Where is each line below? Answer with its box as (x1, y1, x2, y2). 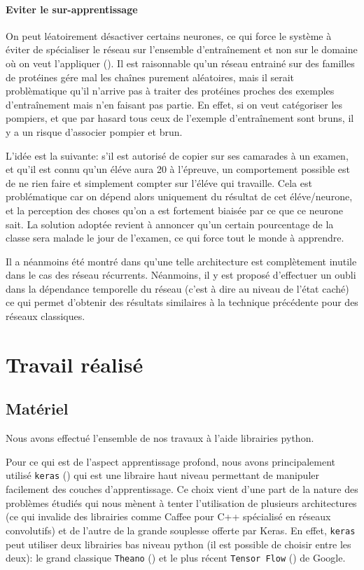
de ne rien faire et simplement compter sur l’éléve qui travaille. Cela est (6, 175, 312, 190)
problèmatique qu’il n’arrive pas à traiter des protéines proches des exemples (6, 83, 335, 98)
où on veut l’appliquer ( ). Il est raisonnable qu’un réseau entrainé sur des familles (6, 55, 355, 70)
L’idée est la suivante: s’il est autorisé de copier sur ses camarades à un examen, (6, 148, 349, 162)
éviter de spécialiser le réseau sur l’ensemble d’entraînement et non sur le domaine (6, 42, 358, 57)
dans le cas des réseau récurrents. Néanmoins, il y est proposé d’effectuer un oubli (6, 267, 356, 282)
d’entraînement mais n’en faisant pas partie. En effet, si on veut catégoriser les (6, 97, 343, 111)
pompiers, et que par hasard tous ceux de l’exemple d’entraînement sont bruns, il (6, 111, 354, 125)
